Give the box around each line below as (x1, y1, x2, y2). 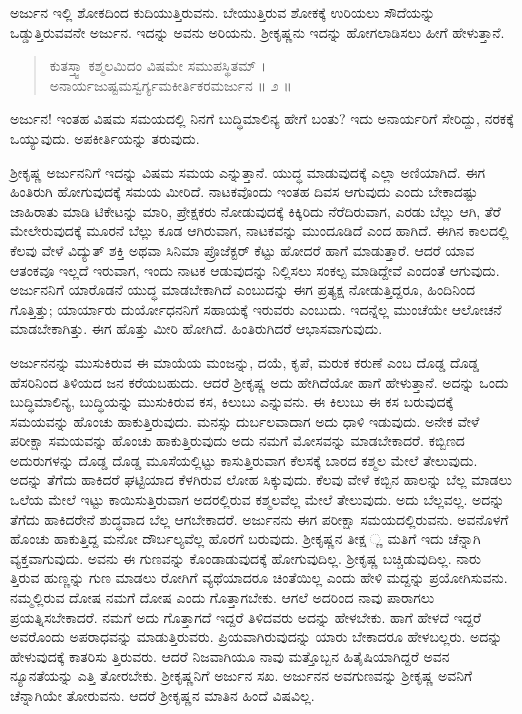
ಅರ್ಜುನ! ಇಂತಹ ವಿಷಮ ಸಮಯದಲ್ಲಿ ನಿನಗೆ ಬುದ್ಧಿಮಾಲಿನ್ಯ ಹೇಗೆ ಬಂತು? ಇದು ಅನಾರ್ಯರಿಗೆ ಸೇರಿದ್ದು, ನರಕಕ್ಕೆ (10, 108, 514, 129)
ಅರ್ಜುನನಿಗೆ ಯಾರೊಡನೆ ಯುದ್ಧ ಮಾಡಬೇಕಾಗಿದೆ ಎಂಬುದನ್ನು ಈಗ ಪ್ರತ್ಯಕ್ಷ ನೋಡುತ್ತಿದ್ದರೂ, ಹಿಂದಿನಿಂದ (10, 279, 476, 300)
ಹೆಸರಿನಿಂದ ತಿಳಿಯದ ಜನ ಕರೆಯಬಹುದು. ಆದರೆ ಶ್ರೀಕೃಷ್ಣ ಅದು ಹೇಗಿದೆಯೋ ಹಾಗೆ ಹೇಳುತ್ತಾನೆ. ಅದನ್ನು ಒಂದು (10, 371, 509, 392)
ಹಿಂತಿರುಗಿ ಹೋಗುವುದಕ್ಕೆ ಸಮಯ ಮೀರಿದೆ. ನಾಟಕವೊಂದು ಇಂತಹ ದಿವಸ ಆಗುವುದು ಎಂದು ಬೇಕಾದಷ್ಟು (10, 181, 478, 202)
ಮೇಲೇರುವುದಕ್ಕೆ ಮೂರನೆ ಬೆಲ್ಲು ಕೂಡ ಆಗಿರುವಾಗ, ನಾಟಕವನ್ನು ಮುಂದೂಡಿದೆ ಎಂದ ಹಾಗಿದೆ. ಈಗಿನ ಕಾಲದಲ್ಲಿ (10, 220, 509, 241)
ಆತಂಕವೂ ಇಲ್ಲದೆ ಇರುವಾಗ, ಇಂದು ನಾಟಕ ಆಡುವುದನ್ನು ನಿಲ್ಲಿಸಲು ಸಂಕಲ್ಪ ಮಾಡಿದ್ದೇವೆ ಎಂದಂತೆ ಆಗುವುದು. (10, 259, 500, 280)
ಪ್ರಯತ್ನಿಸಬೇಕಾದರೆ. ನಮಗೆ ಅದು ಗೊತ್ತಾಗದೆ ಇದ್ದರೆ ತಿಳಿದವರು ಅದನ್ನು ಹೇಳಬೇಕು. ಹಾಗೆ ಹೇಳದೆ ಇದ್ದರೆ (10, 606, 482, 627)
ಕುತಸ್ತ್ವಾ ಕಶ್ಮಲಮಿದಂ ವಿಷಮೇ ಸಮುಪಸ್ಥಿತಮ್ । (49, 55, 267, 76)
